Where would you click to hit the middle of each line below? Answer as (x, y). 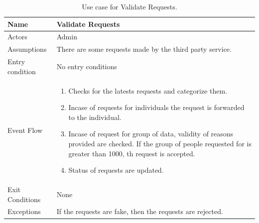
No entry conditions (87, 66)
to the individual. (95, 117)
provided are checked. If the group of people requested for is (160, 143)
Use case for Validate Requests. (129, 6)
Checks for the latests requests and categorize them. (148, 90)
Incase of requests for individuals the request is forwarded (156, 107)
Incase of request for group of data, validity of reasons (151, 134)
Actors (17, 37)
